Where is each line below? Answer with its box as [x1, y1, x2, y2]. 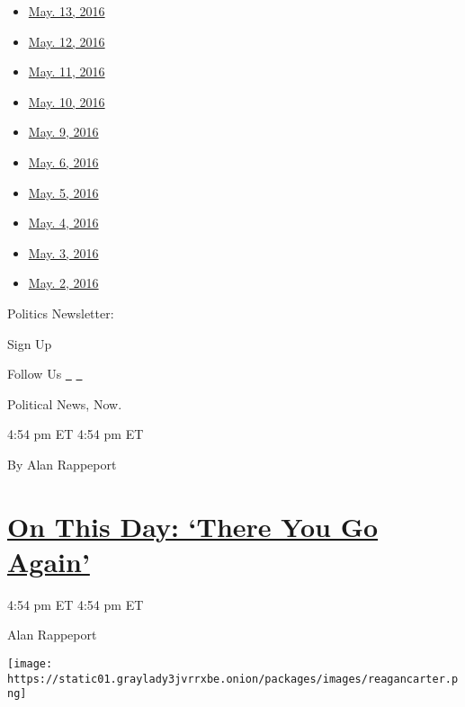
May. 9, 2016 [28, 122, 99, 141]
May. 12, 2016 [28, 31, 105, 50]
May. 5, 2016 [28, 183, 99, 201]
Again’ [7, 542, 90, 579]
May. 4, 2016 [28, 213, 99, 232]
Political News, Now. [7, 394, 122, 413]
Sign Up [7, 334, 52, 353]
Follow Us [7, 364, 62, 383]
